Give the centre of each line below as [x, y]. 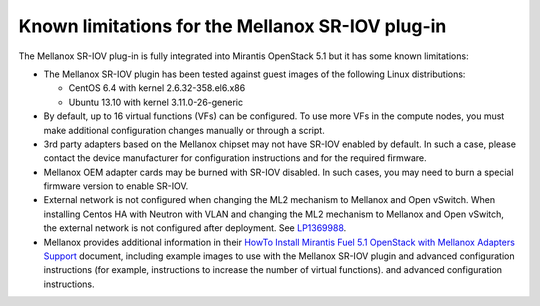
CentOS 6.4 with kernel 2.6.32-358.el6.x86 [157, 88]
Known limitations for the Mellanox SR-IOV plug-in [232, 26]
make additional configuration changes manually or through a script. [184, 130]
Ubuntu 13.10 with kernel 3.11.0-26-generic [156, 102]
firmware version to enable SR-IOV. [116, 186]
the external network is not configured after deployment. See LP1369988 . [195, 228]
